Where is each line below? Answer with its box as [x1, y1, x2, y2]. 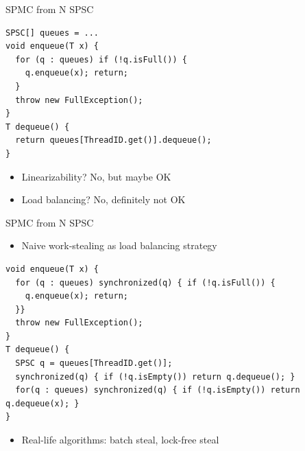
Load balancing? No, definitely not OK [21, 192, 186, 207]
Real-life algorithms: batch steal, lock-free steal [21, 432, 219, 447]
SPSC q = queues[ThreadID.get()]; [15, 358, 173, 369]
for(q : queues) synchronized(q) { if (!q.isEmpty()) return [15, 385, 300, 395]
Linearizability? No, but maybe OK [21, 169, 171, 183]
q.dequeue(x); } [5, 398, 80, 408]
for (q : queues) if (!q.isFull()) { [15, 54, 187, 65]
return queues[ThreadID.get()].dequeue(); [15, 135, 212, 146]
